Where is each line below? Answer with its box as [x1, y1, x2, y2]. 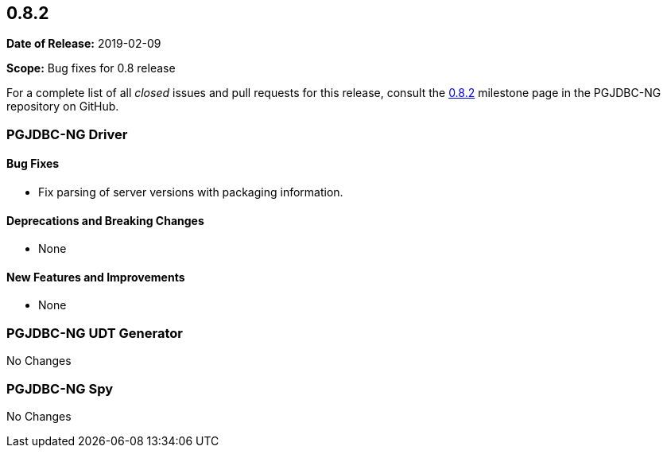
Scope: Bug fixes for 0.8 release [6, 61, 176, 76]
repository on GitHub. [6, 99, 119, 114]
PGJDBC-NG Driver [6, 126, 128, 142]
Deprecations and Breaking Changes [6, 213, 204, 227]
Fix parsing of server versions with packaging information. [38, 185, 343, 200]
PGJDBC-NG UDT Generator [6, 324, 183, 341]
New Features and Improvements [6, 270, 185, 284]
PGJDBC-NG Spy [6, 380, 114, 397]
